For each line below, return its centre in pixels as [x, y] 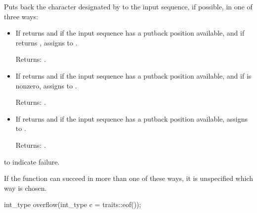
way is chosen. [25, 188]
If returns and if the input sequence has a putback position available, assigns [132, 118]
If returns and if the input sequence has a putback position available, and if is [133, 75]
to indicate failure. [32, 161]
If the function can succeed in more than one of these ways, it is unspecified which [128, 178]
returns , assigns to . [46, 42]
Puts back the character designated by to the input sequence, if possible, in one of [128, 6]
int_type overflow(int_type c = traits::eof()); [73, 204]
